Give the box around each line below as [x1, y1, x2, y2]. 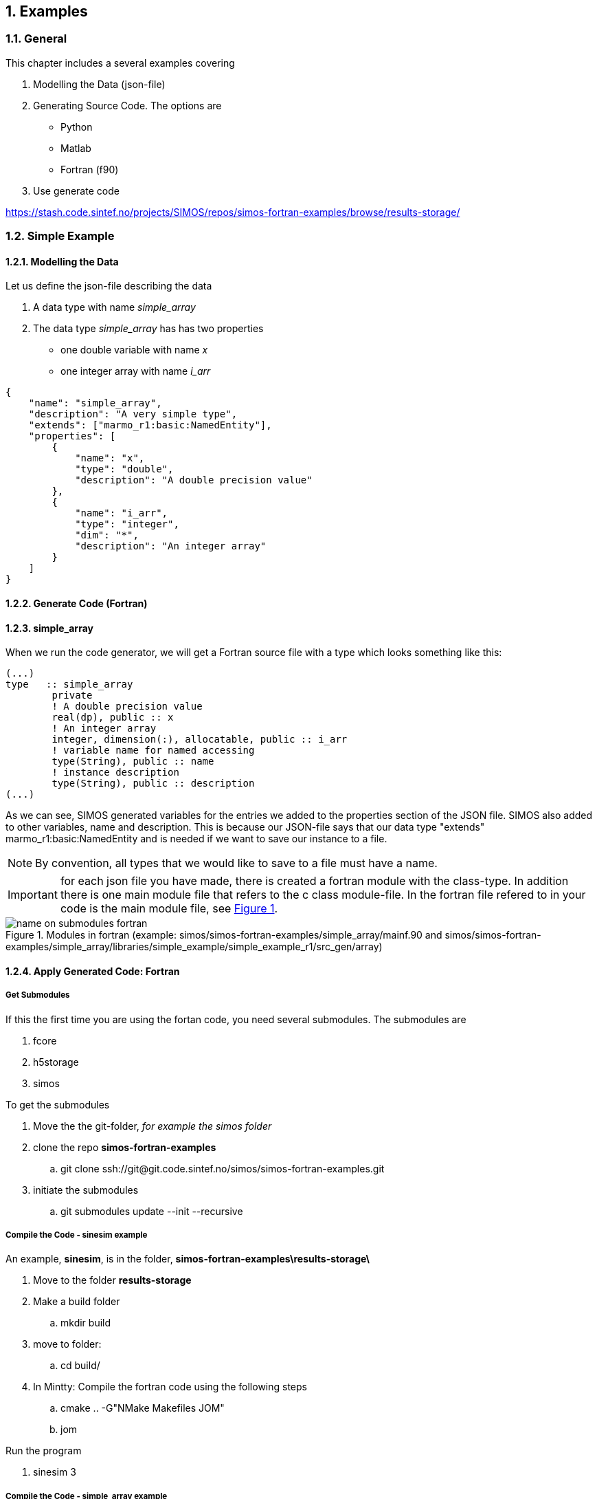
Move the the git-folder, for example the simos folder [33, 1119, 272, 1132]
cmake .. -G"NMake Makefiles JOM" [60, 1402, 225, 1414]
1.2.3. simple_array [5, 622, 93, 634]
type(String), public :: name [52, 756, 214, 767]
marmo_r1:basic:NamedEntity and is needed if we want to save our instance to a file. [5, 833, 387, 845]
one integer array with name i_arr [60, 365, 211, 378]
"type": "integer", [75, 518, 179, 530]
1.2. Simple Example [5, 229, 115, 243]
